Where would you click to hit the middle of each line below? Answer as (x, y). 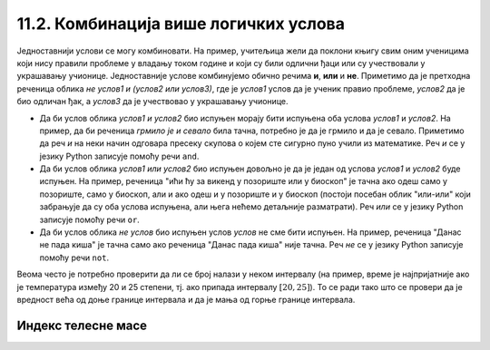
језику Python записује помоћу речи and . (119, 156)
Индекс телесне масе (82, 325)
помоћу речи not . (74, 258)
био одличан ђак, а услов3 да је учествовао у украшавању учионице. (152, 102)
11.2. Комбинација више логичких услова (181, 24)
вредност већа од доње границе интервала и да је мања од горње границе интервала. (186, 299)
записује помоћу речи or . (89, 219)
